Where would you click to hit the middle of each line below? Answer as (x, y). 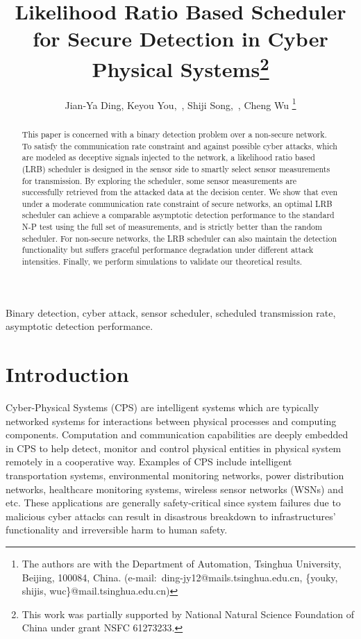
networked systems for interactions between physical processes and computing (171, 421)
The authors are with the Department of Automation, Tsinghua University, (182, 563)
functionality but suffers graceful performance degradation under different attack (168, 250)
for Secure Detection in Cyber (180, 39)
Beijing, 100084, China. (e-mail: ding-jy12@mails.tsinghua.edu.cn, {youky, (180, 577)
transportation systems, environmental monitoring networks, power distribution (175, 475)
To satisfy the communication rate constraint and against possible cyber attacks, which (179, 146)
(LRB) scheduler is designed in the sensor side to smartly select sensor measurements (176, 168)
